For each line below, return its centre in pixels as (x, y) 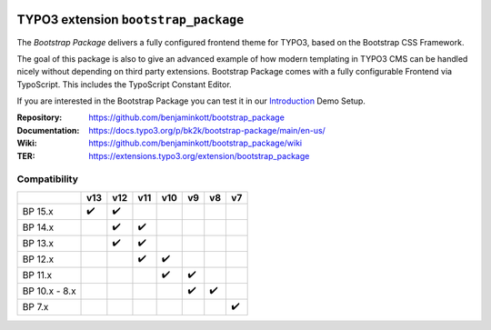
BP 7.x (35, 307)
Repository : (40, 117)
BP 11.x (37, 275)
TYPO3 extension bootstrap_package (130, 20)
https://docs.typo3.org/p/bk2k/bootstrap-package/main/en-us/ (207, 130)
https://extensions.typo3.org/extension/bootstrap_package (199, 155)
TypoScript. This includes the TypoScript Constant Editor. (124, 84)
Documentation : (48, 130)
